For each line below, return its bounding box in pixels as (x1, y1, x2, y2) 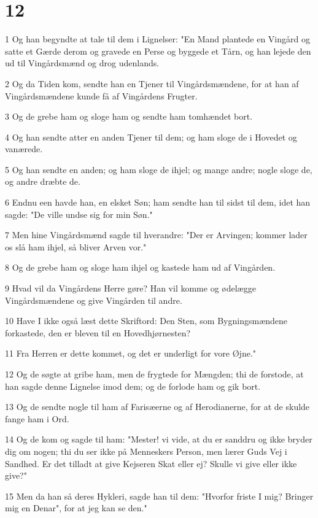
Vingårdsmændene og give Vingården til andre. (5, 293, 182, 306)
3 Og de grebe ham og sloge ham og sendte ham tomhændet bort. (5, 110, 253, 123)
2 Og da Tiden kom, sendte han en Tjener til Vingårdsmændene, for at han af (5, 77, 299, 90)
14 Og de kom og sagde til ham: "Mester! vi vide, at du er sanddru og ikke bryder (5, 433, 312, 446)
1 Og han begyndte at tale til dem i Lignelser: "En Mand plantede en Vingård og (5, 33, 310, 45)
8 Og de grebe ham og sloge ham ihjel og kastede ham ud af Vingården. (5, 261, 276, 274)
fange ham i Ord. (5, 412, 69, 425)
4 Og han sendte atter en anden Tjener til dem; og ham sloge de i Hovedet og (5, 130, 297, 143)
